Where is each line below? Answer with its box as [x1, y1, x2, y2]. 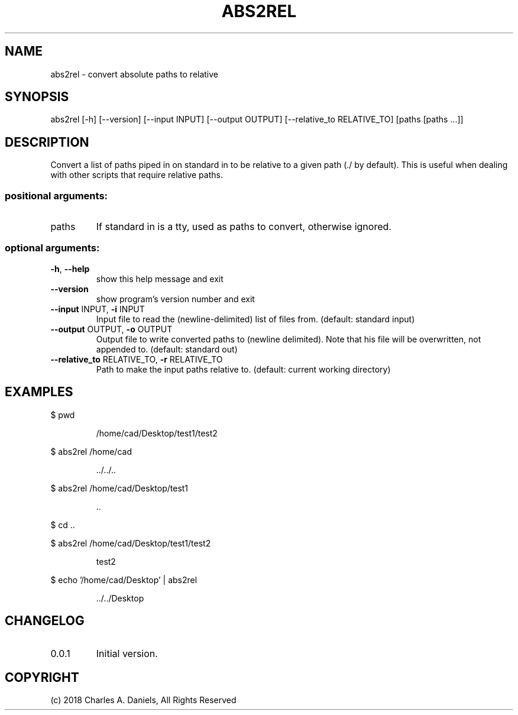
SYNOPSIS [5, 89, 69, 105]
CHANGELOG [5, 613, 85, 629]
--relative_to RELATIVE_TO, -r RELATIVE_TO [50, 354, 223, 364]
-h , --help [50, 263, 90, 274]
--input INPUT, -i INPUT [50, 303, 145, 314]
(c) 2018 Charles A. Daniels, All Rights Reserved [50, 695, 237, 706]
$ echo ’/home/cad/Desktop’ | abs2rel [50, 574, 198, 585]
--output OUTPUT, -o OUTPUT [50, 323, 173, 334]
